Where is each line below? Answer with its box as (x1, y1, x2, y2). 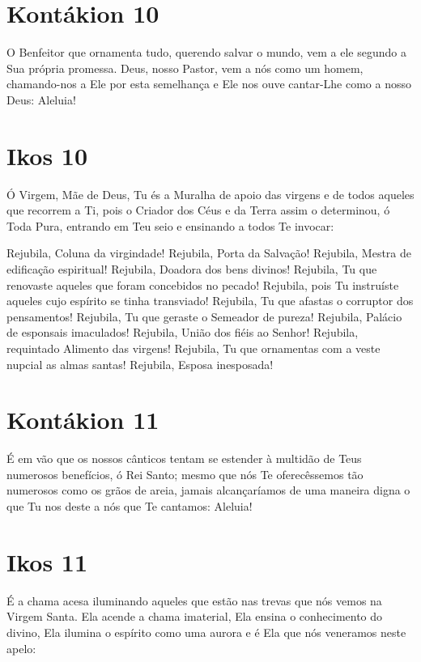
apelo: (6, 639, 36, 656)
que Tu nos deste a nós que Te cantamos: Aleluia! (6, 498, 253, 515)
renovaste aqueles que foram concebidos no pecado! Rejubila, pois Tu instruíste (6, 276, 399, 293)
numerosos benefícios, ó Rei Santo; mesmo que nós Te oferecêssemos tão (6, 465, 364, 482)
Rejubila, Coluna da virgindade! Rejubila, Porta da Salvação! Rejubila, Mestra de (6, 244, 411, 261)
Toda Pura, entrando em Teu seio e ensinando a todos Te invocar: (6, 217, 334, 234)
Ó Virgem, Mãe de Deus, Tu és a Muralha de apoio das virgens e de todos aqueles (6, 185, 415, 202)
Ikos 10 (6, 138, 88, 172)
